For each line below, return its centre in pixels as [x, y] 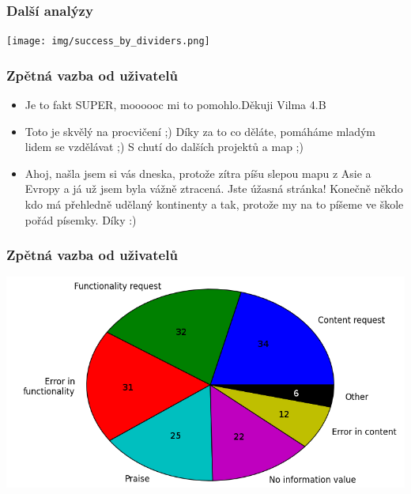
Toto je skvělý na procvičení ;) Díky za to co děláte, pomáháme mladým [200, 131]
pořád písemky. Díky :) [81, 219]
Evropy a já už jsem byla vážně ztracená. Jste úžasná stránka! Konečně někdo [214, 189]
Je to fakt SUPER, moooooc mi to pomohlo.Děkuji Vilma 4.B [175, 105]
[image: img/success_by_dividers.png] [108, 41]
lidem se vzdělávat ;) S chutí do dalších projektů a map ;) [164, 147]
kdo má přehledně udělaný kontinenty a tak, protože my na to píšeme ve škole [214, 204]
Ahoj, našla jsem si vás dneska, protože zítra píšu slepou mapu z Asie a [198, 173]
